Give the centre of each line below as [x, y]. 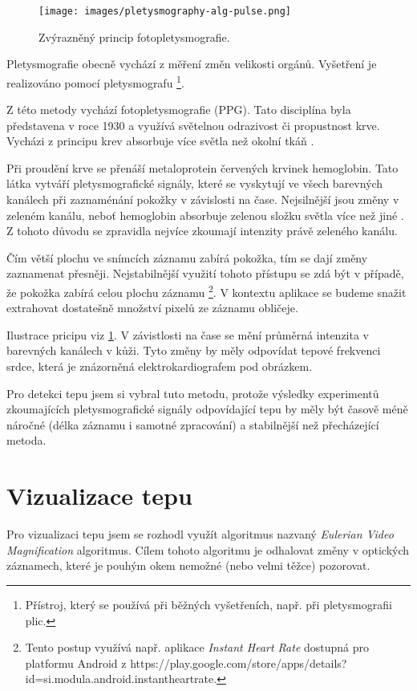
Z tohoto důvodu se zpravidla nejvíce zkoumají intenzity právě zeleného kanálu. [202, 231]
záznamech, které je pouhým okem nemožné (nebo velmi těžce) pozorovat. [188, 565]
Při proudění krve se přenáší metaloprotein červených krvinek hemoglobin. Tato [202, 167]
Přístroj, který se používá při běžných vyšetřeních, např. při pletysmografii [208, 604]
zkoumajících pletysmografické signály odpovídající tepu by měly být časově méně [207, 409]
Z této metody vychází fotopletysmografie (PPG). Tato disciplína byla [179, 110]
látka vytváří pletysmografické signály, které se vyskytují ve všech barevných [195, 183]
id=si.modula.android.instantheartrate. [121, 679]
